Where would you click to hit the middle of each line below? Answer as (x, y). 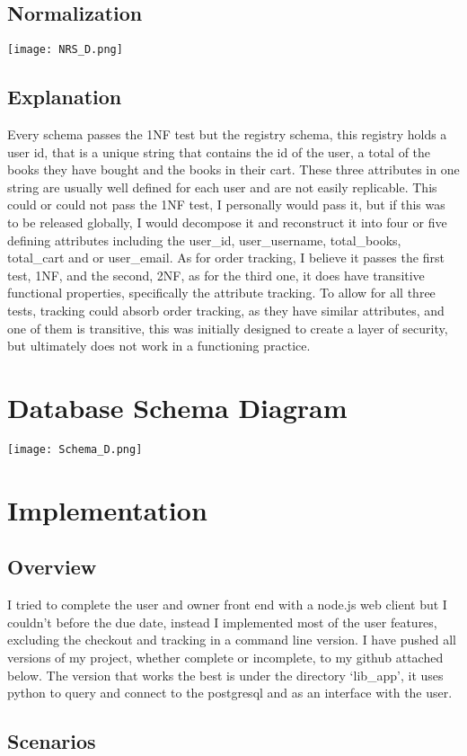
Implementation (107, 509)
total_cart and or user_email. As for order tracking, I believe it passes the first (226, 258)
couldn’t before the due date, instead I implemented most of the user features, (222, 622)
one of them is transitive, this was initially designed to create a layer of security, (228, 328)
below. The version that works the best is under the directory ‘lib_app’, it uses (225, 675)
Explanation (65, 97)
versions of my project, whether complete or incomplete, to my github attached (225, 657)
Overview (52, 567)
